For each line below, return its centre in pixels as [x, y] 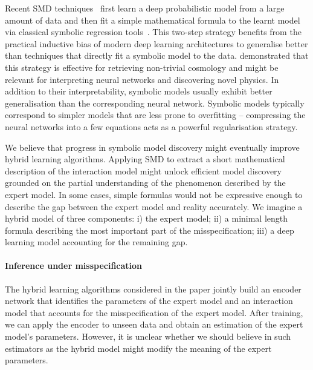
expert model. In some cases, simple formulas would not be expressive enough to [154, 194]
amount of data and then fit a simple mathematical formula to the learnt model [153, 20]
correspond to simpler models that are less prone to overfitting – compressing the [155, 115]
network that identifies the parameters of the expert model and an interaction [149, 301]
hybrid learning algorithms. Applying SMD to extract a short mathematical [145, 159]
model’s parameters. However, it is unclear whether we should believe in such [148, 336]
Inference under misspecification [74, 266]
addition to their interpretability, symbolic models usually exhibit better [139, 91]
